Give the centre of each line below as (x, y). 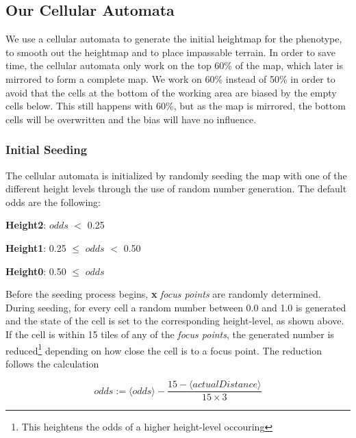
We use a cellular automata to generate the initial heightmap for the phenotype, (174, 39)
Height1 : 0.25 (36, 247)
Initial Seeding (47, 150)
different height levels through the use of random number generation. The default (176, 189)
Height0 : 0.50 (36, 271)
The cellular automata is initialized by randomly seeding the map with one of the (176, 175)
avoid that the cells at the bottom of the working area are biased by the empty (171, 92)
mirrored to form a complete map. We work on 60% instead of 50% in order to (170, 78)
